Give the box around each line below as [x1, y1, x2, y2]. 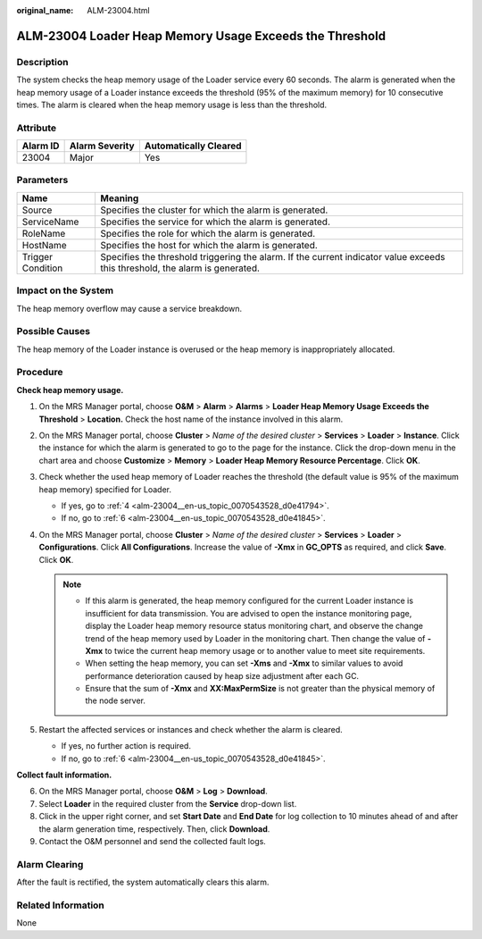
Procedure [16, 366, 63, 379]
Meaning [100, 192, 139, 205]
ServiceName [21, 215, 79, 228]
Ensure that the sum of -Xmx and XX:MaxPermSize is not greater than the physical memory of [85, 683, 436, 694]
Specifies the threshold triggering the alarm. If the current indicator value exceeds [100, 250, 445, 263]
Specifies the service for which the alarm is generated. [100, 215, 330, 228]
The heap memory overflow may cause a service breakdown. [16, 303, 243, 314]
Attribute [16, 122, 57, 134]
